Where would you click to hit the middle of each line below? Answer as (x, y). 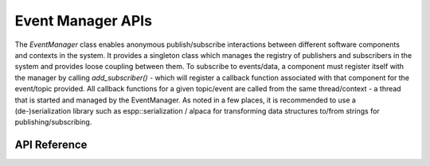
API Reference (51, 145)
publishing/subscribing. (53, 122)
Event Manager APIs (84, 21)
